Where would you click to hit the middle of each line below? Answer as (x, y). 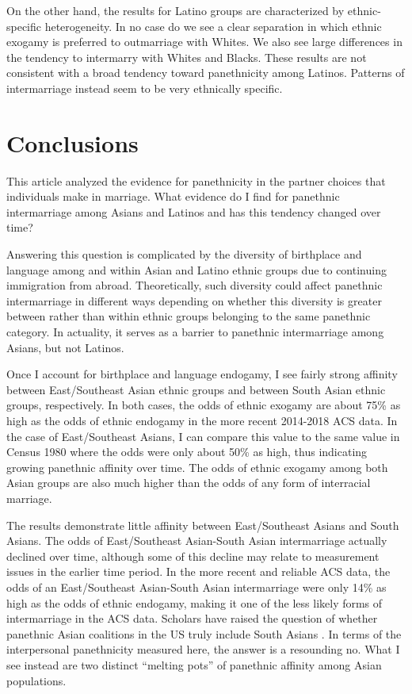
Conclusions (72, 142)
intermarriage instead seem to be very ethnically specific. (145, 88)
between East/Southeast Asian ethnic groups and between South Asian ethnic (196, 389)
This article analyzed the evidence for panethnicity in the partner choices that (196, 180)
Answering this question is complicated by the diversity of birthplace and (184, 254)
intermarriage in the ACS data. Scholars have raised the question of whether (192, 618)
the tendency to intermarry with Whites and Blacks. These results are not (187, 57)
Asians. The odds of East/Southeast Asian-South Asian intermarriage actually (197, 541)
